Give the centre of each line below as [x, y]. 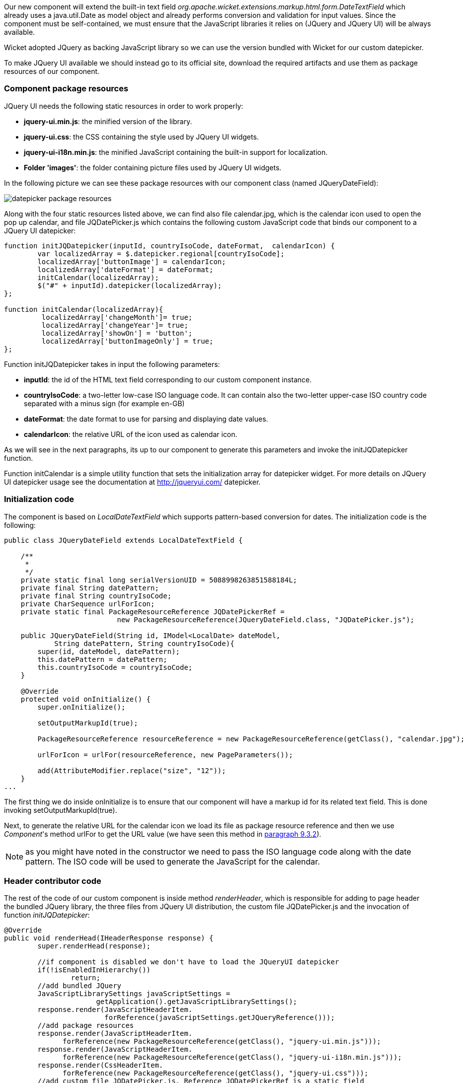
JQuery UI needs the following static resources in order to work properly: [124, 106]
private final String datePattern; [90, 588]
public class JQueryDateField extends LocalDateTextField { [123, 540]
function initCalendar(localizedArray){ [84, 309]
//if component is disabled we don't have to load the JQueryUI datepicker [188, 962]
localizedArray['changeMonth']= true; [117, 317]
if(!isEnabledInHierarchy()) [94, 970]
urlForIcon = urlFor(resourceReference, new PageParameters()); [165, 755]
